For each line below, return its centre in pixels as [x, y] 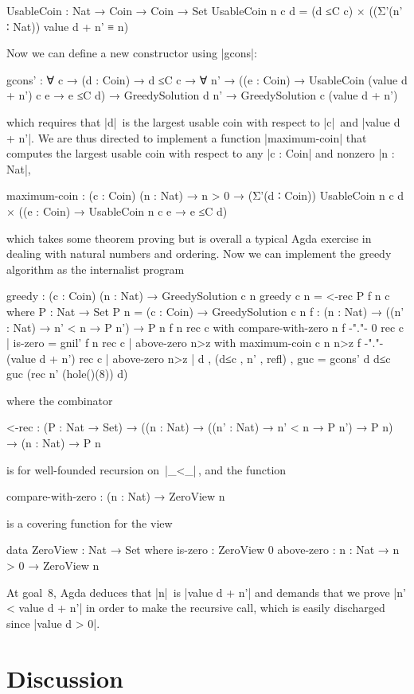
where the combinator [60, 400]
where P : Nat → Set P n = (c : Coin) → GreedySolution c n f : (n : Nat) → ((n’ [205, 311]
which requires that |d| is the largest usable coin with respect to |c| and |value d [203, 121]
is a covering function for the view [90, 522]
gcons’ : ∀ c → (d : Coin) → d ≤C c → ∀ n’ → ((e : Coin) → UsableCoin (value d [207, 79]
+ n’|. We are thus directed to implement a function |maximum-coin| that [187, 137]
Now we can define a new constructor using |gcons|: [132, 53]
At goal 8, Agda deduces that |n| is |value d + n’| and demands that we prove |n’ [206, 592]
